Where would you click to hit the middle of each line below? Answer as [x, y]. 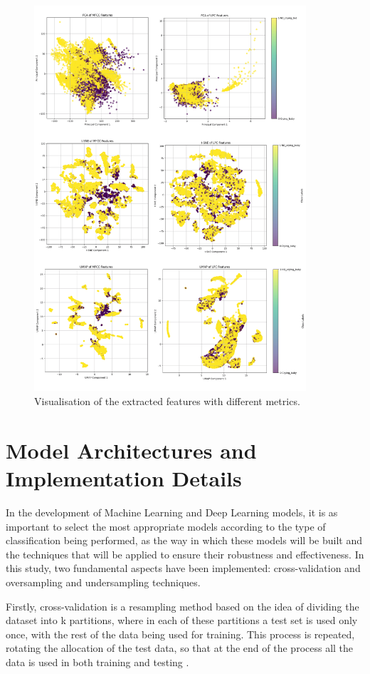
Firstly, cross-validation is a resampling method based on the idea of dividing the [183, 606]
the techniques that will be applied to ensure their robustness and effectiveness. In [185, 554]
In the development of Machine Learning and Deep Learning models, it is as [172, 512]
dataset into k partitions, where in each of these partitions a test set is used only [182, 620]
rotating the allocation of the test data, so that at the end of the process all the [180, 648]
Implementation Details [124, 478]
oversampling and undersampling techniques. [103, 582]
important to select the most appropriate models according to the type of [166, 526]
